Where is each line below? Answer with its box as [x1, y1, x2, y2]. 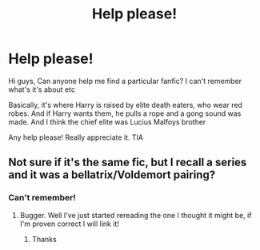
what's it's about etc [8, 85, 76, 94]
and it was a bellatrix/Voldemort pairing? [8, 169, 216, 182]
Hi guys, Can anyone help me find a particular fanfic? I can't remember [8, 76, 242, 85]
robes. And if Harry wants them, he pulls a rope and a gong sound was [8, 109, 242, 118]
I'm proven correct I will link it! [19, 219, 120, 228]
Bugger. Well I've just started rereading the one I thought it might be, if [19, 210, 252, 220]
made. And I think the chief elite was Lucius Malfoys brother [8, 117, 206, 126]
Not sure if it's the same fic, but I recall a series [8, 156, 247, 169]
